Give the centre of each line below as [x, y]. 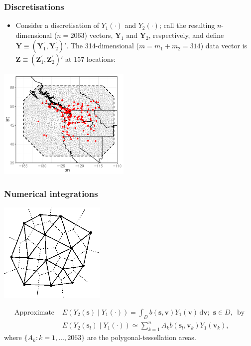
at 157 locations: [90, 59]
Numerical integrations [51, 193]
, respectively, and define [186, 35]
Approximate [34, 312]
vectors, [101, 35]
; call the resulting [187, 25]
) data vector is [224, 46]
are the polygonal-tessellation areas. [141, 337]
